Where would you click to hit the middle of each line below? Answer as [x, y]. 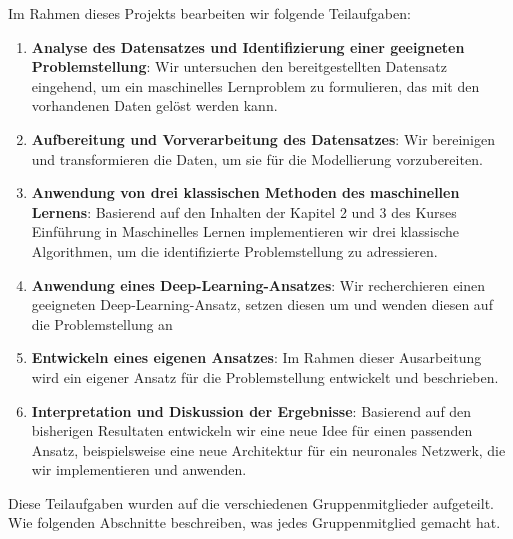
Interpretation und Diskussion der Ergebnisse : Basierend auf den [251, 410]
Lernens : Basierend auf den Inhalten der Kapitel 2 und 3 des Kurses [244, 211]
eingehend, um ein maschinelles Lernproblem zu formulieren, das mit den [255, 85]
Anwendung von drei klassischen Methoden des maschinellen [245, 192]
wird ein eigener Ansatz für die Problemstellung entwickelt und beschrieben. [265, 376]
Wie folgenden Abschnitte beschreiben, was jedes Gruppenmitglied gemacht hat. [254, 522]
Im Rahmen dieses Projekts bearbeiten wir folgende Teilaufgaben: [209, 13]
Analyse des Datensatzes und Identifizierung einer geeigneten [248, 46]
